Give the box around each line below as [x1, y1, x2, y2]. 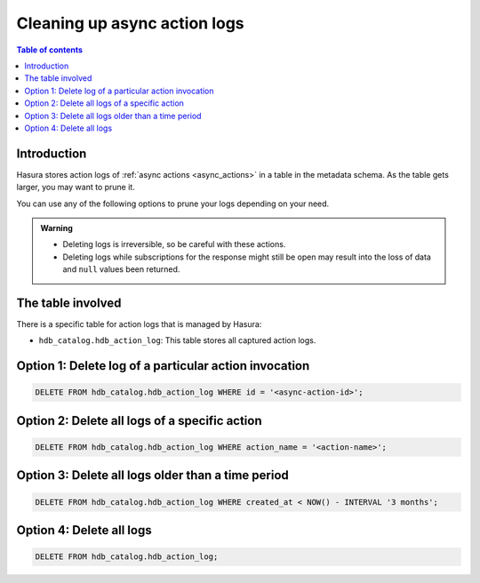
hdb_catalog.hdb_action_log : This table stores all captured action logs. [38, 335, 316, 346]
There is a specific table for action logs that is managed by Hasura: [16, 319, 262, 330]
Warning [40, 222, 73, 233]
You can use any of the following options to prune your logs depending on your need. [16, 198, 330, 209]
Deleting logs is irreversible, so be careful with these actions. [62, 239, 286, 250]
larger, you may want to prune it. [16, 182, 135, 193]
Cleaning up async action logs [16, 13, 244, 33]
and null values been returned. [62, 264, 180, 275]
